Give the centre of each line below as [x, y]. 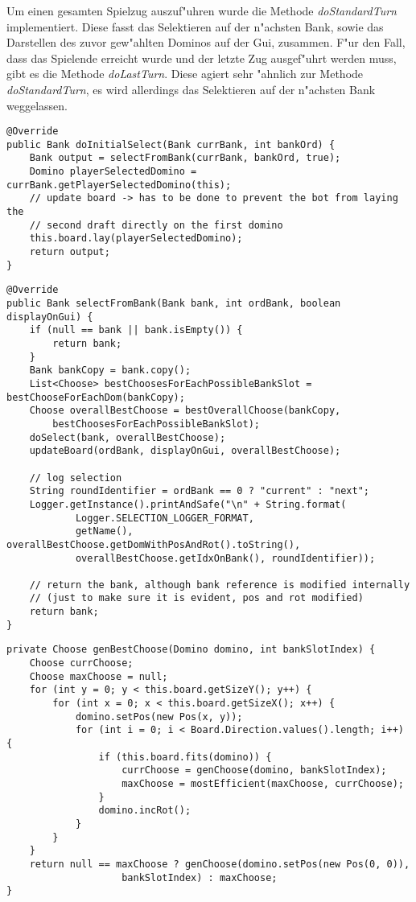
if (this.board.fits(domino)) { [185, 757]
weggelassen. [37, 105]
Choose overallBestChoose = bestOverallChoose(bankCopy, [185, 411]
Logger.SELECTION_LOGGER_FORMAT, [165, 518]
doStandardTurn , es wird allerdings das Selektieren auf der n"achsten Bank [191, 89]
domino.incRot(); [145, 811]
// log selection [76, 478]
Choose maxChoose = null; [99, 676]
